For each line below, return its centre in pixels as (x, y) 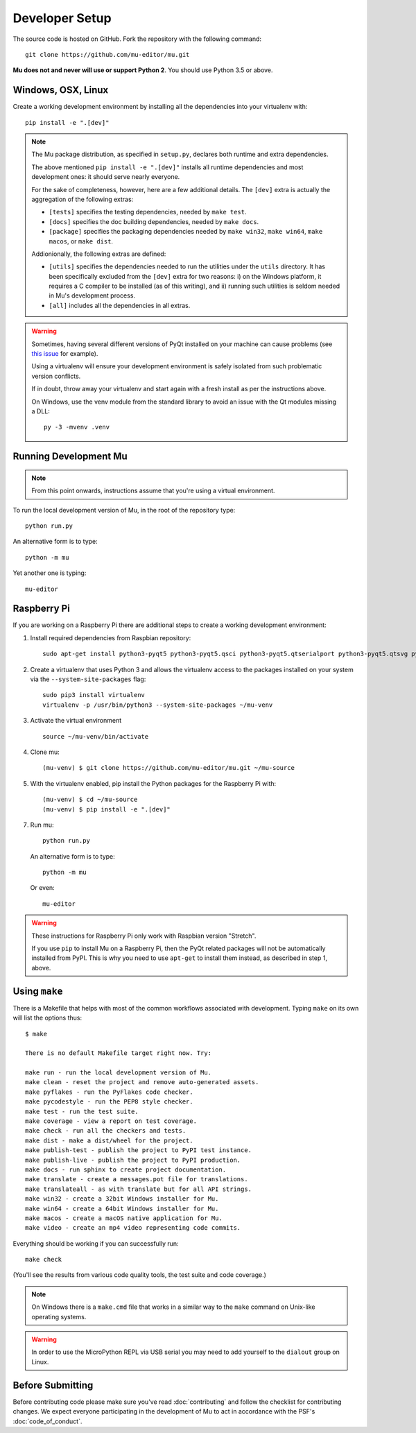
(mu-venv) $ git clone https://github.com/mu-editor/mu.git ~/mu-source (168, 768)
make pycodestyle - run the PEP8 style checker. (109, 1102)
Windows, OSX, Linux (61, 90)
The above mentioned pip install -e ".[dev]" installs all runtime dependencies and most (167, 167)
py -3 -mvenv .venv (77, 427)
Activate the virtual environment (76, 721)
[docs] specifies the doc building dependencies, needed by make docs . (154, 221)
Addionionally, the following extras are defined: (99, 254)
